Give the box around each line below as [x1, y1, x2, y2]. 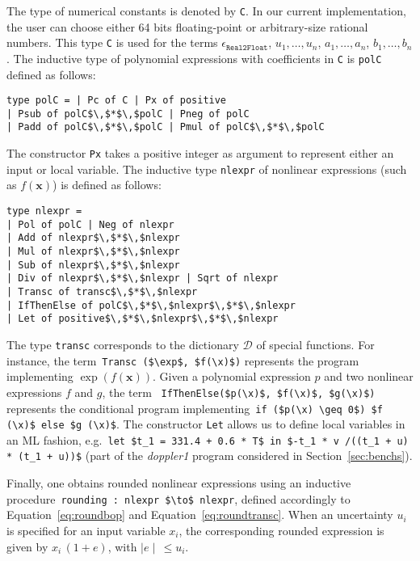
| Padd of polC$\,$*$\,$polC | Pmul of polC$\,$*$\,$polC [6, 121, 325, 133]
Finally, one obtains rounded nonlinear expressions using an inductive [6, 475, 351, 491]
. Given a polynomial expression [152, 368, 311, 385]
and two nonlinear [324, 368, 414, 385]
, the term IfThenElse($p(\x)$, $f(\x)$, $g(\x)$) [102, 383, 376, 400]
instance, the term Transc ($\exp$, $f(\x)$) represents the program [6, 352, 359, 369]
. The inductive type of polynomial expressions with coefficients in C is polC [6, 49, 382, 66]
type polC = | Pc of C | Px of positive [6, 95, 227, 107]
